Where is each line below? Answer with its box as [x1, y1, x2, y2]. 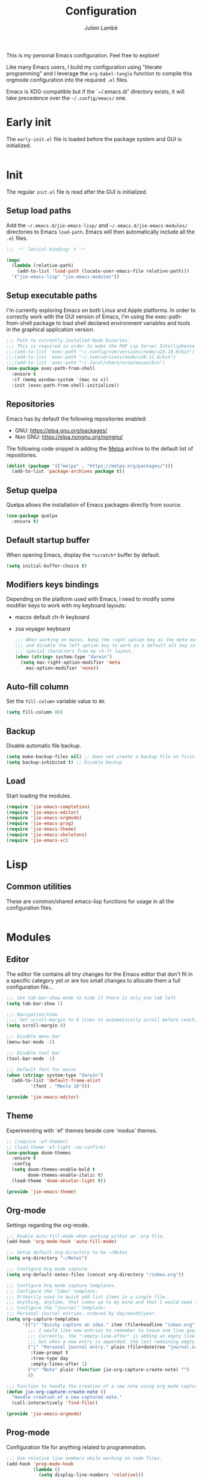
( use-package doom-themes [6, 1150, 71, 1156]
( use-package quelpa [6, 513, 58, 519]
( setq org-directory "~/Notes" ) [6, 1255, 87, 1261]
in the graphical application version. [6, 326, 95, 333]
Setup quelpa [6, 485, 58, 495]
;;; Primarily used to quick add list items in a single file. [6, 1294, 168, 1300]
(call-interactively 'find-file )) [11, 1400, 98, 1406]
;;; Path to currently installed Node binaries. [6, 337, 130, 343]
